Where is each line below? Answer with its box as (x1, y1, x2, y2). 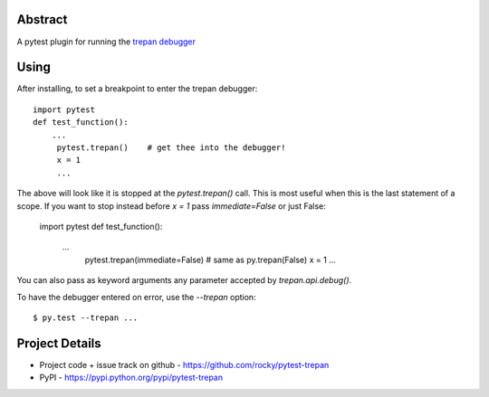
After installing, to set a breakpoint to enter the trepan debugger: (16, 83, 258, 94)
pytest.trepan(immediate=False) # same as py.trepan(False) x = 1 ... (84, 254, 337, 265)
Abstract (16, 12, 68, 27)
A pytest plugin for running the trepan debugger (16, 36, 197, 47)
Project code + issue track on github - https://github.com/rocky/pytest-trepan (39, 359, 330, 370)
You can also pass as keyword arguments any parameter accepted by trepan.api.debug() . (16, 275, 352, 286)
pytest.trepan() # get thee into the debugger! (56, 142, 286, 153)
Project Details (16, 336, 101, 351)
